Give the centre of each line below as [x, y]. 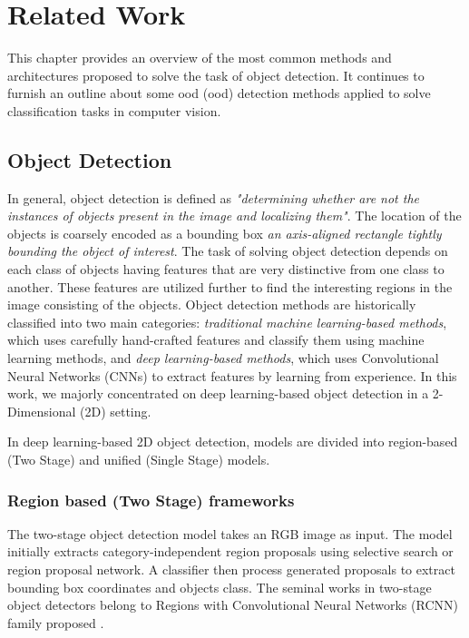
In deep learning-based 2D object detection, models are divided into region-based [233, 442]
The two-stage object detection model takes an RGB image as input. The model [230, 533]
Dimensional [42, 411]
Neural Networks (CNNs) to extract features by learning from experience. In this [232, 375]
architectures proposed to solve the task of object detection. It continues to [216, 75]
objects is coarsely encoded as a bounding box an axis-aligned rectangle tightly [225, 233]
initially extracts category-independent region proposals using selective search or [230, 551]
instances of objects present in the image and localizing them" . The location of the [234, 216]
